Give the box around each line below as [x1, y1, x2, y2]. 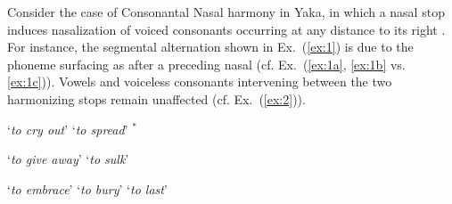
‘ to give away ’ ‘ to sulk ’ [7, 150, 129, 168]
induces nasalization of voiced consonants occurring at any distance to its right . [7, 20, 446, 38]
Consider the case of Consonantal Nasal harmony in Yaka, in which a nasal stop [7, 3, 445, 20]
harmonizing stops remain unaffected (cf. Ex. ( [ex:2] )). [7, 89, 306, 108]
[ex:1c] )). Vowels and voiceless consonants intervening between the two [7, 72, 392, 91]
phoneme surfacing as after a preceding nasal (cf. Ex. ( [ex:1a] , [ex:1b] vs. [7, 54, 406, 73]
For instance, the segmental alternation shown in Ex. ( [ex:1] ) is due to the [7, 37, 414, 56]
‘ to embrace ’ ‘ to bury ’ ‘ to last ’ [7, 179, 168, 198]
